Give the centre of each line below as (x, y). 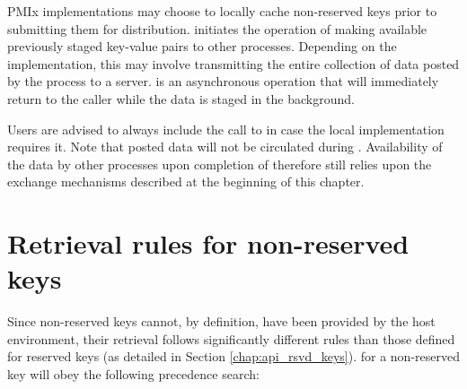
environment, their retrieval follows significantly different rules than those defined (231, 338)
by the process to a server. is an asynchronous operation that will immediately (223, 81)
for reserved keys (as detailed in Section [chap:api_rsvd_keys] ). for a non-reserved (233, 356)
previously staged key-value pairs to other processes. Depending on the (202, 46)
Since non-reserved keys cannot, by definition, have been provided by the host (221, 321)
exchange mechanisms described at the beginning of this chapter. (186, 182)
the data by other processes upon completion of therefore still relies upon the (220, 164)
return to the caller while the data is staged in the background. (181, 98)
